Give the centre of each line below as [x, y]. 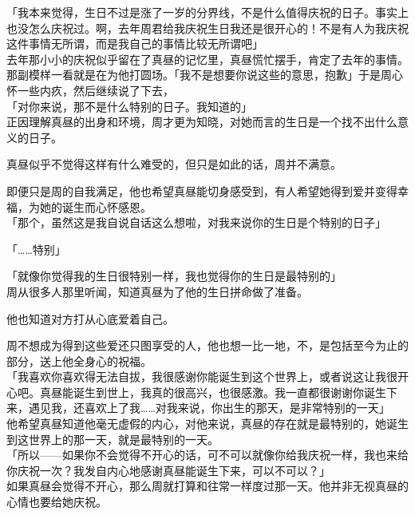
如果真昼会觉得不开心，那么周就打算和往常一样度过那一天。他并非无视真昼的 [207, 486]
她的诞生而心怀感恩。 [95, 206]
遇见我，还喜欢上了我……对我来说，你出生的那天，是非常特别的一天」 [209, 408]
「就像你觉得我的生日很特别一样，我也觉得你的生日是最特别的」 [174, 276]
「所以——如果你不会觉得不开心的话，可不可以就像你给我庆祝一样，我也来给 [207, 455]
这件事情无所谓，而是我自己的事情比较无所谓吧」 [135, 44]
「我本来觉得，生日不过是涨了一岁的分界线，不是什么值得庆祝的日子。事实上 [207, 12]
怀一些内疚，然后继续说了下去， [90, 90]
